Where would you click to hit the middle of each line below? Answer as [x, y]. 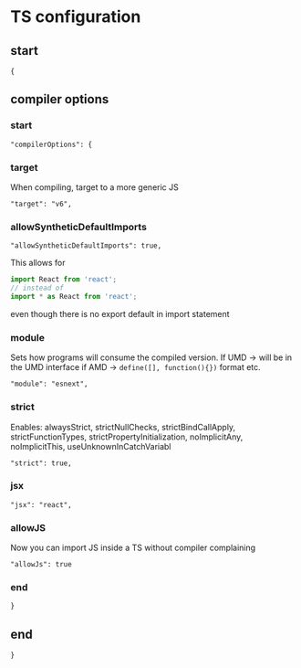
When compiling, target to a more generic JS [94, 187]
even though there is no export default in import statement [120, 313]
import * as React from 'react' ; [74, 297]
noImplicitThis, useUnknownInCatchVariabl [91, 446]
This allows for [38, 263]
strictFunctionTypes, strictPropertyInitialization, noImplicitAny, [127, 437]
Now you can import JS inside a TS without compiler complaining [133, 548]
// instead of [37, 288]
